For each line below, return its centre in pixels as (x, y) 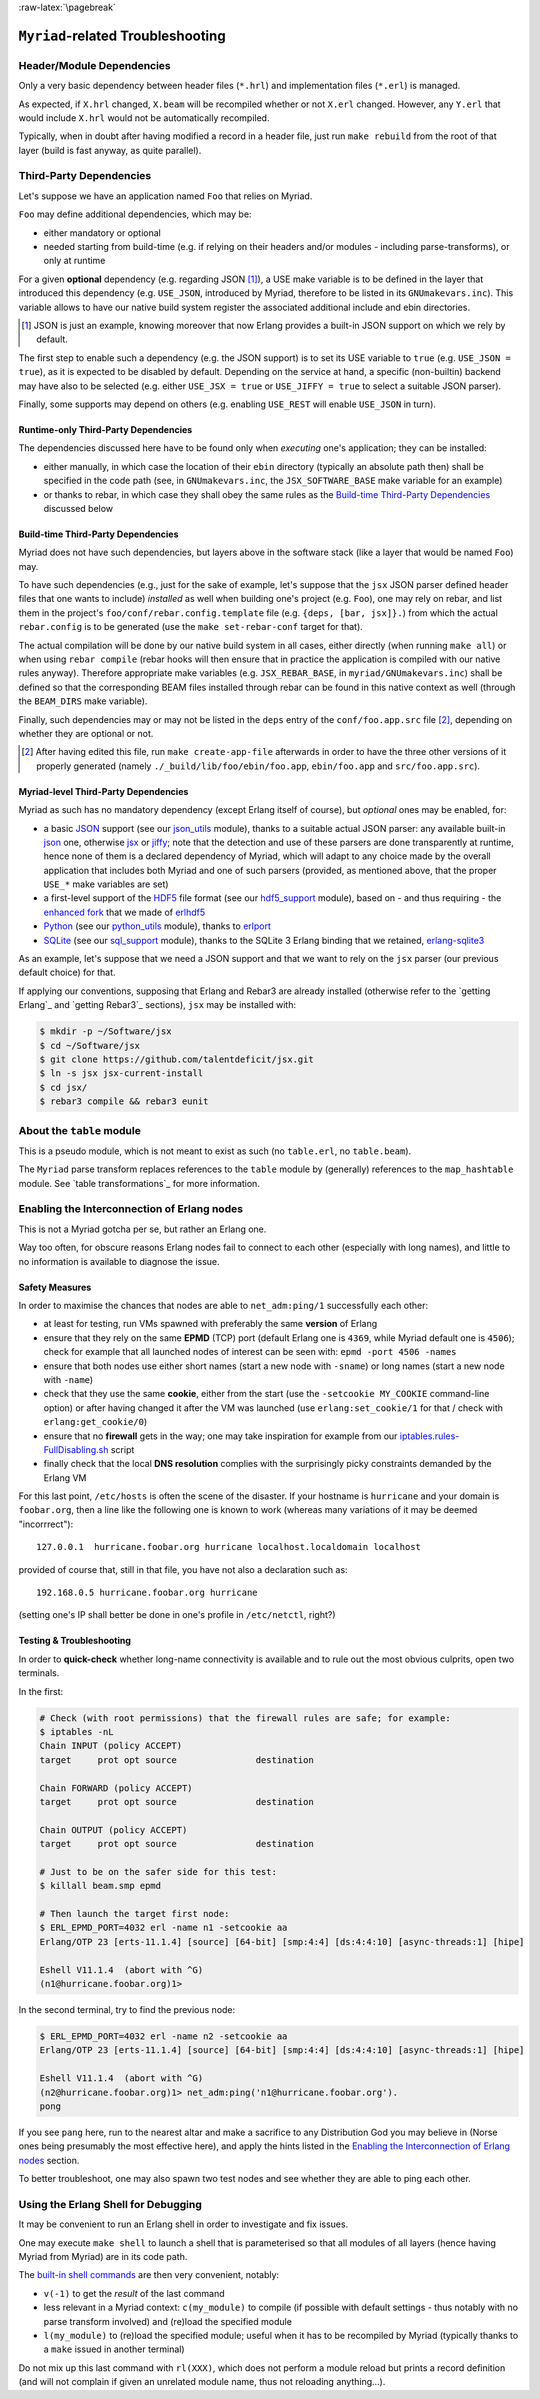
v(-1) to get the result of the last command (134, 2293)
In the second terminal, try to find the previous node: (127, 2009)
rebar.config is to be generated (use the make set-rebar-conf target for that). (191, 627)
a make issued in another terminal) (114, 2349)
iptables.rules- (429, 1436)
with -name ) (68, 1379)
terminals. (39, 1673)
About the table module (80, 1130)
